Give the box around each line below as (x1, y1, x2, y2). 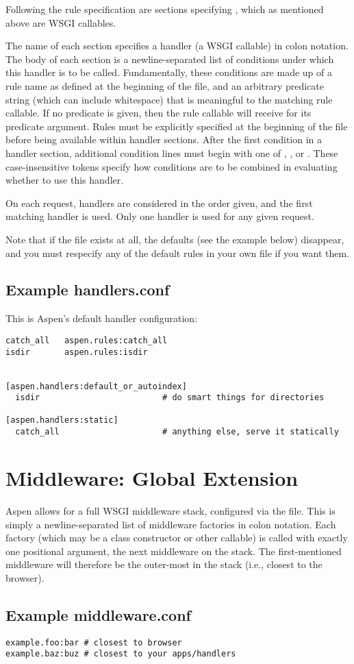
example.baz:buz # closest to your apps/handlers (5, 649, 236, 659)
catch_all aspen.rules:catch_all (5, 335, 168, 345)
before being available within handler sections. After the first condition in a (5, 132, 323, 147)
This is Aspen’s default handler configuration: (5, 311, 198, 325)
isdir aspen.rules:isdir (5, 347, 148, 357)
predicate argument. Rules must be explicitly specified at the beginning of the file (5, 119, 348, 133)
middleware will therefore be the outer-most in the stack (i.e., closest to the (5, 557, 323, 571)
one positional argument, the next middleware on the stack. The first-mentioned (5, 543, 342, 558)
